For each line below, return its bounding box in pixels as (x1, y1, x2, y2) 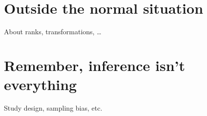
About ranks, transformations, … (4, 26, 102, 37)
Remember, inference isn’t (4, 55, 186, 75)
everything (4, 74, 77, 94)
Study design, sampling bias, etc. (4, 103, 103, 113)
